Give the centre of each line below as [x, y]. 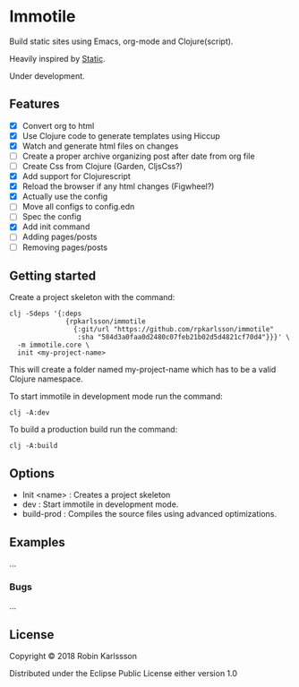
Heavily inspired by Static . [57, 58]
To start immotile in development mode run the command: [116, 397]
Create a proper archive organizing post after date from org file [138, 156]
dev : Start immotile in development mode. [100, 504]
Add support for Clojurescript [77, 176]
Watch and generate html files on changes [100, 146]
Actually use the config [65, 197]
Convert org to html [58, 125]
